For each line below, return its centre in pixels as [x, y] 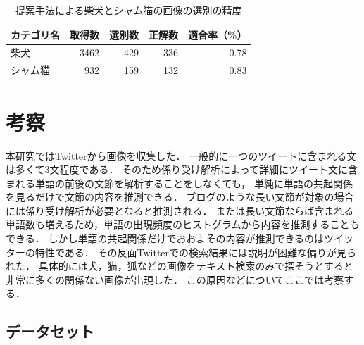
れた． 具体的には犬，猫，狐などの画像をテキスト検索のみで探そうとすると [180, 266]
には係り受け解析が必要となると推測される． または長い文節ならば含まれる [180, 210]
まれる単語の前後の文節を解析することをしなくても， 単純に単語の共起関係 [179, 183]
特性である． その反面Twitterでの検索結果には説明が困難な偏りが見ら [196, 252]
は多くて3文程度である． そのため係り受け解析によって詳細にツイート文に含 [182, 169]
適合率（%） [218, 34]
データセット [50, 331]
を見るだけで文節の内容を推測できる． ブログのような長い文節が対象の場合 [180, 197]
